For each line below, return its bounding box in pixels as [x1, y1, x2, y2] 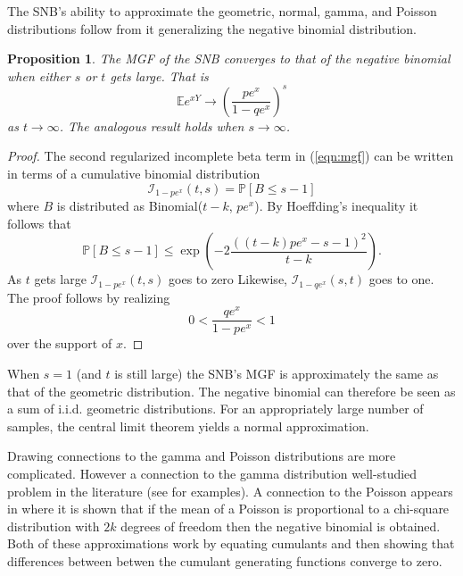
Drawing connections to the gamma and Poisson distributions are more [7, 447, 396, 465]
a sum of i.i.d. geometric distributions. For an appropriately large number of [7, 399, 424, 418]
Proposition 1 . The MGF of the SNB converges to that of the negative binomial [7, 49, 451, 68]
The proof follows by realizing [7, 288, 170, 306]
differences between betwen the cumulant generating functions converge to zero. [7, 552, 442, 571]
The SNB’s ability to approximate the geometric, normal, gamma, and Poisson [7, 2, 437, 20]
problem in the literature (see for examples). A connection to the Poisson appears [7, 481, 453, 500]
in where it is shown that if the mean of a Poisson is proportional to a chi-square [7, 499, 450, 518]
